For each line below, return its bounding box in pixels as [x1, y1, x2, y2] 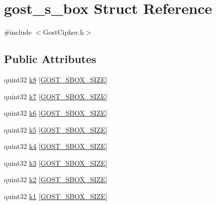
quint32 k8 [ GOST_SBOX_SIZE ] [4, 74, 108, 84]
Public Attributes [4, 51, 97, 67]
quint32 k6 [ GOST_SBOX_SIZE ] [4, 108, 108, 118]
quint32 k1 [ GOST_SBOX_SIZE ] [4, 191, 108, 202]
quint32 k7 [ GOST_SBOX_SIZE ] [4, 91, 108, 101]
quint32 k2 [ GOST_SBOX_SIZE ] [4, 174, 108, 185]
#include [4, 27, 32, 37]
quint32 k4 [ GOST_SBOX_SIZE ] [4, 141, 108, 151]
